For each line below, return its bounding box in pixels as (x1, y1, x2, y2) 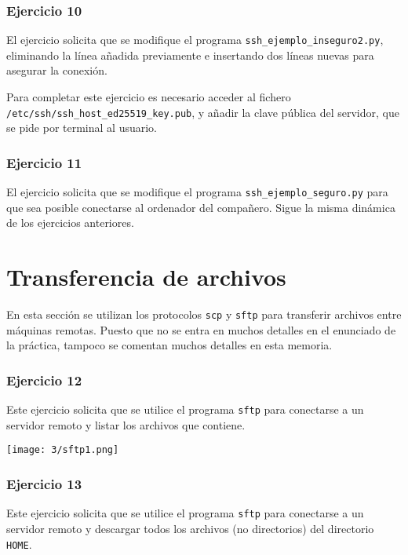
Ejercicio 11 (6, 152, 82, 172)
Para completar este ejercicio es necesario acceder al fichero (6, 89, 291, 105)
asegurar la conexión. (6, 62, 107, 79)
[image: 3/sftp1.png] (6, 444, 119, 456)
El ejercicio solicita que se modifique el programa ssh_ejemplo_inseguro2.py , (6, 31, 384, 48)
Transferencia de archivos (6, 261, 286, 293)
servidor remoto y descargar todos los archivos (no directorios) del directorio (6, 520, 374, 536)
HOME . (6, 535, 32, 552)
